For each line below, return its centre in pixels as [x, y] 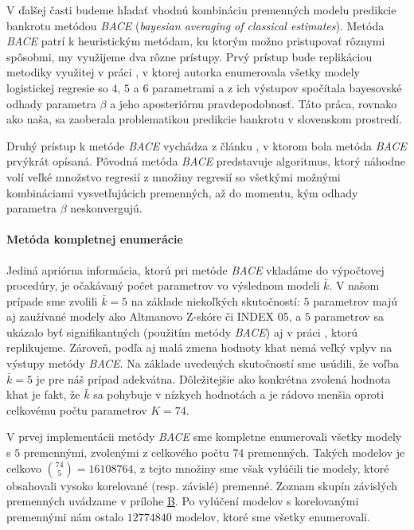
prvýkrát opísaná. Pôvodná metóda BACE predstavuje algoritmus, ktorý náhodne [206, 161]
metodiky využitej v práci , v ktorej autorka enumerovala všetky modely [183, 72]
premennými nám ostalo [65, 516]
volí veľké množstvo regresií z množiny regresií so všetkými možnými [174, 176]
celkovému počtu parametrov [77, 409]
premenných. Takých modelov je [326, 452]
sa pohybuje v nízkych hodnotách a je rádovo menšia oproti [239, 394]
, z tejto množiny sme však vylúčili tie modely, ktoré [261, 468]
